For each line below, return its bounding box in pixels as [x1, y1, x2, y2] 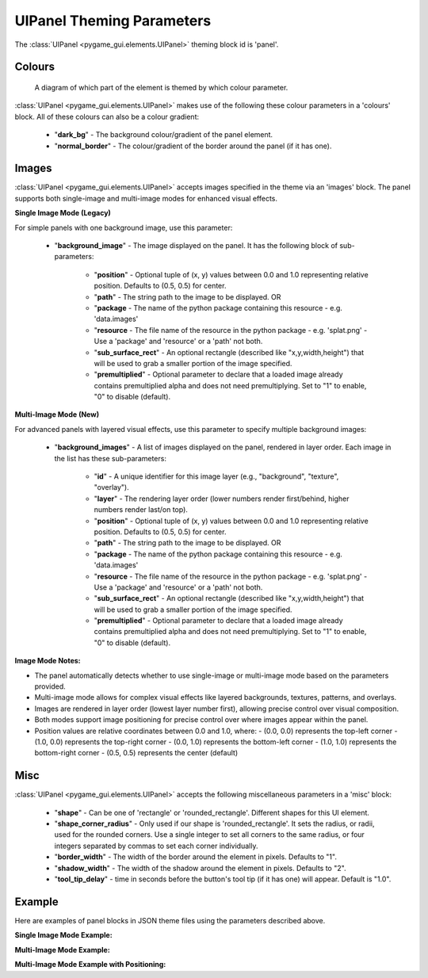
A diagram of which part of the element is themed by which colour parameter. [34, 82, 289, 92]
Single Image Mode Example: [14, 930, 113, 940]
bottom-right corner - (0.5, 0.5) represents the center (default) [34, 748, 238, 758]
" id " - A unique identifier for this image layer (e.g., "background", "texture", [94, 472, 339, 481]
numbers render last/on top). [94, 505, 188, 514]
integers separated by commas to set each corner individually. [54, 841, 258, 850]
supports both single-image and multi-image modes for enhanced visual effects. [14, 193, 277, 203]
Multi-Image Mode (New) [14, 410, 99, 419]
